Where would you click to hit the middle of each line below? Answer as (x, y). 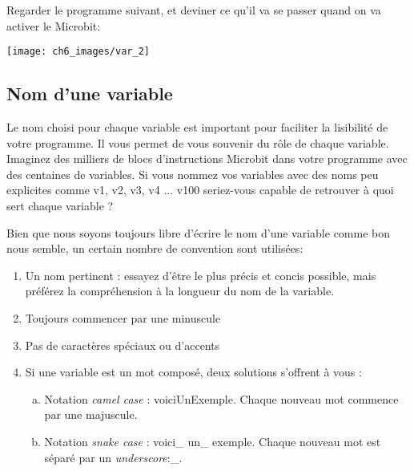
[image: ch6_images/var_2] (78, 52)
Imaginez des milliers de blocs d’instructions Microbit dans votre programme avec (207, 158)
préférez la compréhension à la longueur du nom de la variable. (180, 291)
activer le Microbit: (54, 25)
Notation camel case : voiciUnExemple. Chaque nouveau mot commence (221, 398)
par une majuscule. (91, 414)
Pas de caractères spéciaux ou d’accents (123, 345)
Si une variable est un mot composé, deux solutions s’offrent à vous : (193, 372)
